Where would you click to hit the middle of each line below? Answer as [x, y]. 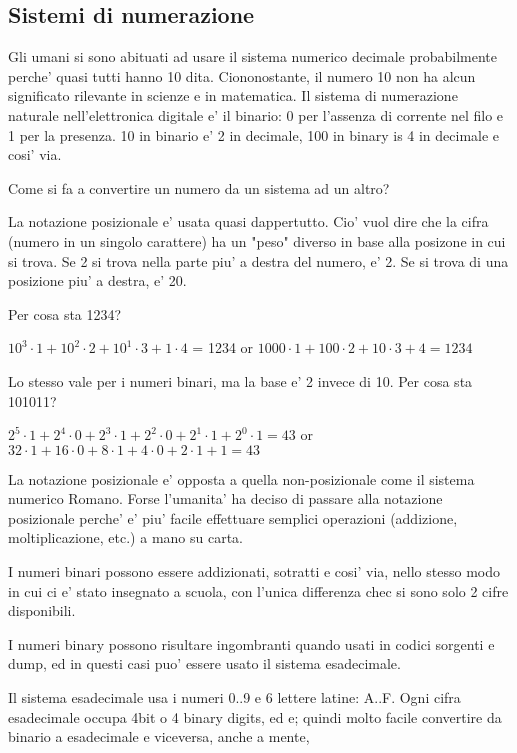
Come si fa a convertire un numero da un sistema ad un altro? [199, 187]
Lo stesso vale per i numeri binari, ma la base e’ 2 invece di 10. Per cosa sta [240, 380]
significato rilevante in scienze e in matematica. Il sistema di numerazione [233, 95]
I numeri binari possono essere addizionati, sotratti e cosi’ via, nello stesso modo [254, 571]
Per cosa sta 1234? [65, 313]
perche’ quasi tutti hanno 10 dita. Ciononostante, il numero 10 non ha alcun [242, 75]
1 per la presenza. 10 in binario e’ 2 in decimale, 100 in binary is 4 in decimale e [254, 134]
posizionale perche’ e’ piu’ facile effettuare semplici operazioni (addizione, [233, 517]
